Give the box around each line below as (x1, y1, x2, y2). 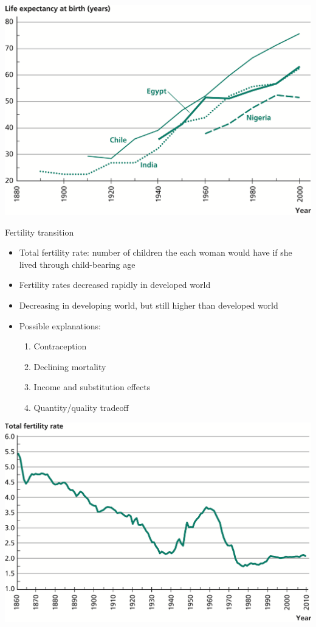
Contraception (33, 340, 87, 352)
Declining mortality (33, 360, 106, 373)
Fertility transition (5, 225, 74, 238)
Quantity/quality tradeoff (33, 401, 129, 413)
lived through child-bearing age (19, 257, 136, 270)
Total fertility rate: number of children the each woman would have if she (19, 246, 292, 259)
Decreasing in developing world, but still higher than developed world (19, 298, 278, 311)
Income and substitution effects (33, 380, 151, 393)
